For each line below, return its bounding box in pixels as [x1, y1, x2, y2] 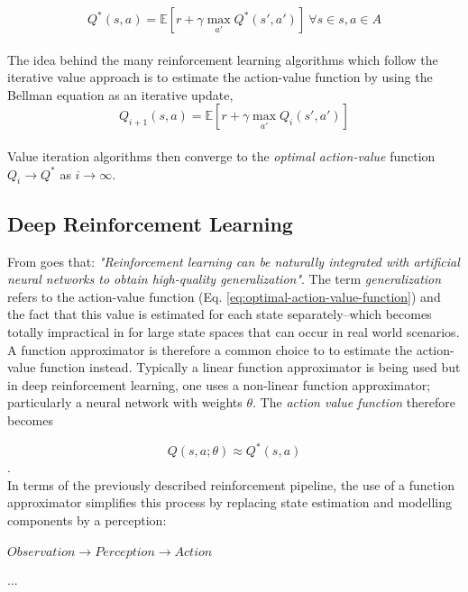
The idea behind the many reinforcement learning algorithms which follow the [7, 50, 438, 68]
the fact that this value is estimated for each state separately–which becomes [7, 305, 432, 323]
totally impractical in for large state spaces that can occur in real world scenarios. [7, 322, 460, 341]
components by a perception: [7, 510, 167, 529]
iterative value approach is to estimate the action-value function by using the [7, 68, 433, 87]
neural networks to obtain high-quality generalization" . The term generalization [7, 269, 442, 288]
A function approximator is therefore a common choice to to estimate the [7, 340, 413, 359]
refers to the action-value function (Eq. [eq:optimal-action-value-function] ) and [7, 287, 441, 305]
